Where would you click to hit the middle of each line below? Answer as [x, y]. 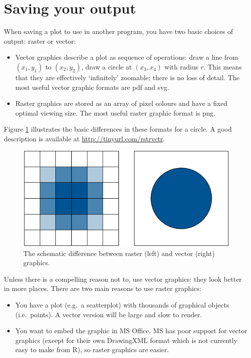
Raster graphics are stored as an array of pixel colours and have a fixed [121, 103]
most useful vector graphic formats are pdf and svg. [92, 87]
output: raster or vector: [40, 41]
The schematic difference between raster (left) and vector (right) [119, 253]
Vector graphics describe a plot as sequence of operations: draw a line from [127, 57]
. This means [223, 66]
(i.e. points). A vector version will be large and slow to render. [109, 314]
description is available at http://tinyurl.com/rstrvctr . [84, 138]
